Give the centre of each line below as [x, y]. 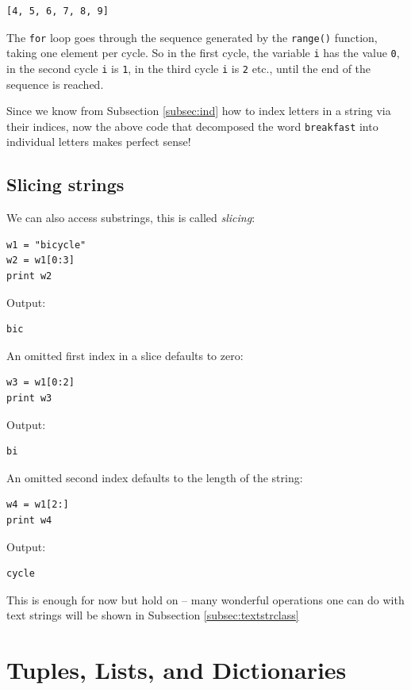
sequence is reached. [55, 84]
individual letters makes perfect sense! [99, 142]
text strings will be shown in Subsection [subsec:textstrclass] [153, 615]
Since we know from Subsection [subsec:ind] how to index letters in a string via [199, 111]
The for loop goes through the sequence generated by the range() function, [192, 37]
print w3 [29, 398]
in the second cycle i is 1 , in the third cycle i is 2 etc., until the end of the [189, 68]
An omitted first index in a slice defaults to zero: [125, 355]
